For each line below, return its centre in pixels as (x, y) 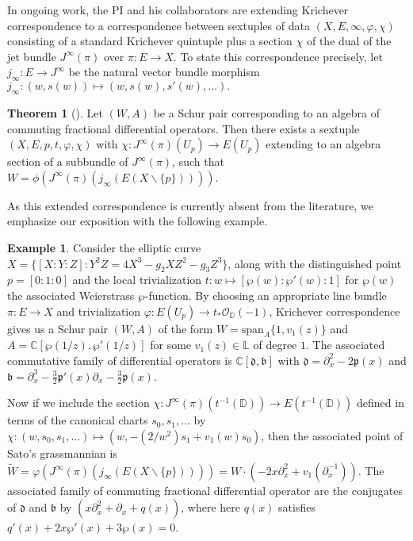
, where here (210, 507)
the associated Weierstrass (71, 295)
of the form (185, 328)
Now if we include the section (78, 403)
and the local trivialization (137, 280)
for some (171, 345)
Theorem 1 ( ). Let (55, 112)
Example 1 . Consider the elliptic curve (104, 247)
